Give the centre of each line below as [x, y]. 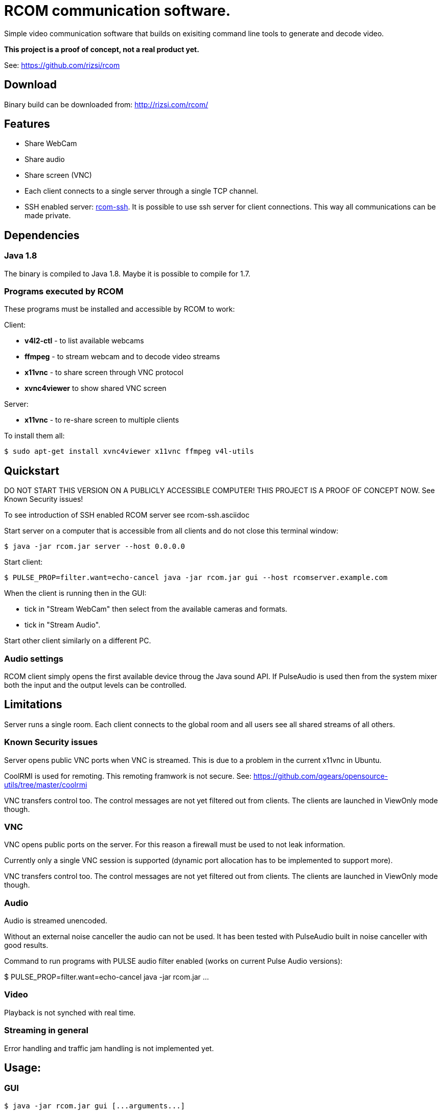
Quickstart [32, 471]
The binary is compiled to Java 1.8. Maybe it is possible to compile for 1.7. [127, 273]
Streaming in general [46, 1030]
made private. [48, 216]
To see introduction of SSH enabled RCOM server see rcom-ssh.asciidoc [127, 515]
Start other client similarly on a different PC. [78, 641]
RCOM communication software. [118, 11]
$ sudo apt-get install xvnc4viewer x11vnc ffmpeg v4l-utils [129, 451]
